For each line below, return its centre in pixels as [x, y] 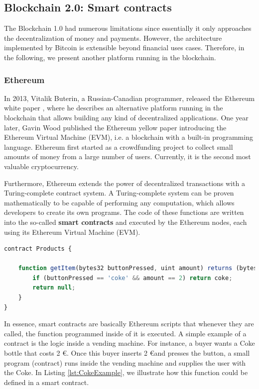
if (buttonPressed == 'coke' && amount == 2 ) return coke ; [132, 278]
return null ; [54, 288]
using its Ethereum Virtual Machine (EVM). [72, 232]
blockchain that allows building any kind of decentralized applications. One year [126, 117]
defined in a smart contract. [47, 382]
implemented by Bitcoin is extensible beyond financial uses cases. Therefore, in [124, 48]
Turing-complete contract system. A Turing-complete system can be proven [119, 193]
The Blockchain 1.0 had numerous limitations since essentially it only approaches [128, 28]
